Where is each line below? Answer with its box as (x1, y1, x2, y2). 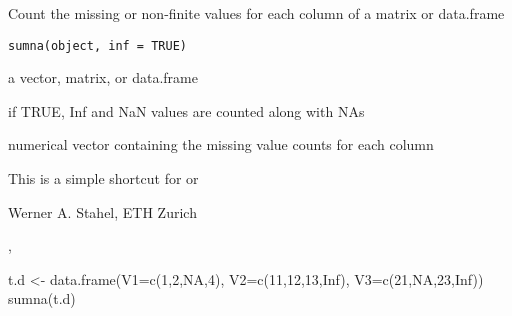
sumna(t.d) (8, 288, 76, 309)
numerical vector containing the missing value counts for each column (8, 134, 434, 155)
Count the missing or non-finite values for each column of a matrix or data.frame (8, 3, 505, 23)
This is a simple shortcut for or (8, 168, 199, 189)
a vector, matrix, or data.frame (8, 67, 198, 88)
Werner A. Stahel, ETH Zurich (8, 201, 197, 222)
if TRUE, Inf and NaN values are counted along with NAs (8, 100, 365, 121)
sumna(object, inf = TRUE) (8, 38, 187, 53)
